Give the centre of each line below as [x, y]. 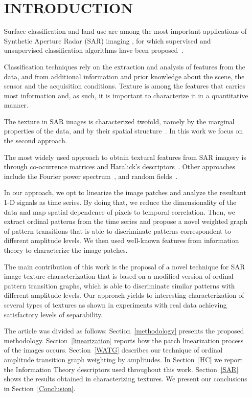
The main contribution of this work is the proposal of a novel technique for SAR [125, 266]
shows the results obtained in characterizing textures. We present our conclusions [126, 379]
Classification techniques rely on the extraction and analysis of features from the [125, 66]
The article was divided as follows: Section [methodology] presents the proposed [124, 331]
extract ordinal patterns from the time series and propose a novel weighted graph [126, 221]
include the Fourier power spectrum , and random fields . [91, 176]
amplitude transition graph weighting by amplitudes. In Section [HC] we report [124, 359]
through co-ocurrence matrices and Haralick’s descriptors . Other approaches [120, 166]
